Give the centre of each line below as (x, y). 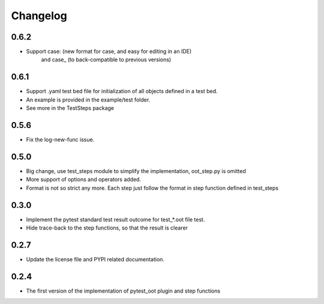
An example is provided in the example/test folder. (88, 100)
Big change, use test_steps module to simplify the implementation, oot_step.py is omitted (136, 171)
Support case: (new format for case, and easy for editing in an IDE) (109, 52)
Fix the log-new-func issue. (60, 140)
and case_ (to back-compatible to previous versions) (106, 59)
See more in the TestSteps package (70, 108)
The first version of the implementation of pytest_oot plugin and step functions (123, 291)
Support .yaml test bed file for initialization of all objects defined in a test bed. (122, 91)
